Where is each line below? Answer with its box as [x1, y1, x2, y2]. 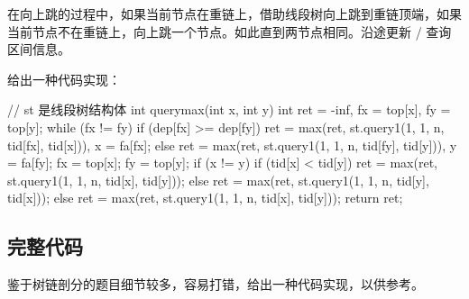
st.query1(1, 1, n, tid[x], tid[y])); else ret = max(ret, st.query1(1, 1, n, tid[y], [7, 170, 429, 189]
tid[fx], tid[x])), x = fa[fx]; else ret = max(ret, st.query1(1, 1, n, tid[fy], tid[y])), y [7, 135, 457, 154]
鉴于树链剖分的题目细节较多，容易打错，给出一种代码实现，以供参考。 [7, 275, 424, 294]
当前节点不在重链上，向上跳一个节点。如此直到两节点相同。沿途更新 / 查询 [7, 22, 452, 41]
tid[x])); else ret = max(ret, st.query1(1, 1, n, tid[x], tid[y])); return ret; [7, 188, 403, 207]
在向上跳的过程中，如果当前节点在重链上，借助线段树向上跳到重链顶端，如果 [7, 5, 462, 23]
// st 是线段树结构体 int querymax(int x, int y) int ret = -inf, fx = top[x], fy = [7, 100, 451, 119]
